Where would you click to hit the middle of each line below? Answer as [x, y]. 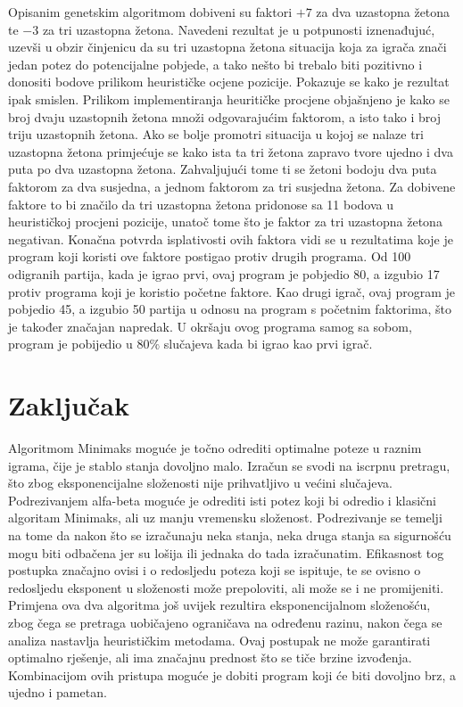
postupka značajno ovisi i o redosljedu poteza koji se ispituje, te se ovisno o [215, 570]
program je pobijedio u [70, 344]
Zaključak [69, 405]
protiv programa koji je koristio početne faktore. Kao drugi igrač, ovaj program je [231, 291]
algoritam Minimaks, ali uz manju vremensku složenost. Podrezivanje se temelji [225, 518]
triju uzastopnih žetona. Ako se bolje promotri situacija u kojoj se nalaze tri [216, 134]
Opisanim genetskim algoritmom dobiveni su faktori [150, 12]
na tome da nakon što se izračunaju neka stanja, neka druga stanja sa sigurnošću [230, 534]
